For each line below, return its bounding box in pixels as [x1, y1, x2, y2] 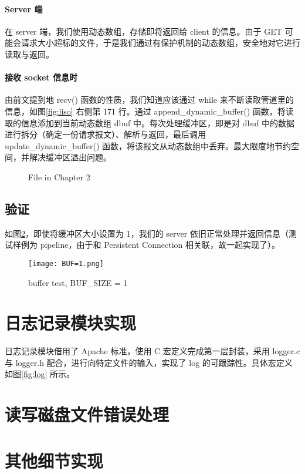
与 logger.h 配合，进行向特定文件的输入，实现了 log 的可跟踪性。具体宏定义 [5, 356, 293, 368]
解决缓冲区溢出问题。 [29, 151, 111, 163]
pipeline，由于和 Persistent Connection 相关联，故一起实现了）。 [40, 238, 280, 251]
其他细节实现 [5, 448, 104, 472]
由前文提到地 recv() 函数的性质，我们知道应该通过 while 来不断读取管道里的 [5, 93, 294, 106]
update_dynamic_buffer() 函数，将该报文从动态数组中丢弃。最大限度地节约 [5, 139, 292, 152]
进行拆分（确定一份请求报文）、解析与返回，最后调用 [5, 128, 206, 140]
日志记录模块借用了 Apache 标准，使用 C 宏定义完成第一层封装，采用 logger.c [5, 345, 300, 357]
